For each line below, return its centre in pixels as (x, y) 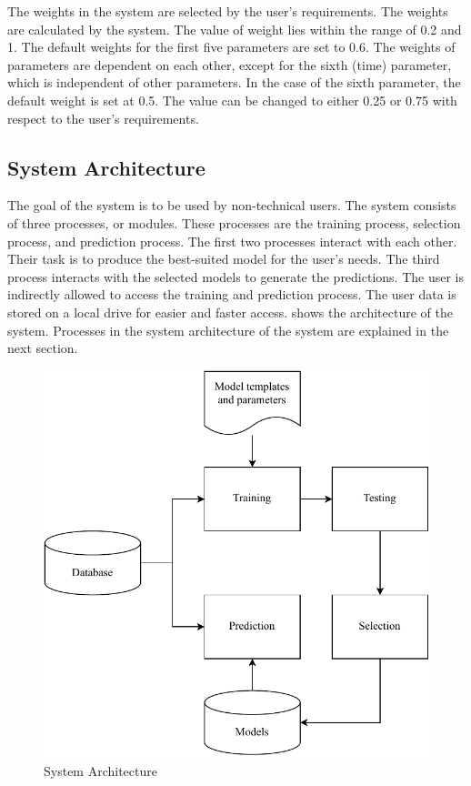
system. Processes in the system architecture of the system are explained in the (228, 330)
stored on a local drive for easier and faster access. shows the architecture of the (230, 312)
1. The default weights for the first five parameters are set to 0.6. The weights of (231, 47)
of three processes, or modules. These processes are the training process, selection (234, 222)
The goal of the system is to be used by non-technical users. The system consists (232, 205)
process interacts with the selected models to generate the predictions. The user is (236, 276)
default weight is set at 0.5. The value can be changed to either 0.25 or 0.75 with (232, 100)
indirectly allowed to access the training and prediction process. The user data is (232, 294)
